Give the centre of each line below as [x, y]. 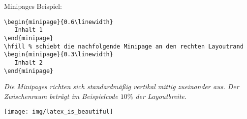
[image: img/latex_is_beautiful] [59, 112]
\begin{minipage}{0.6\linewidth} [59, 22]
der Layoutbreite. [161, 96]
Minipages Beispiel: [33, 6]
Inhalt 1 [29, 30]
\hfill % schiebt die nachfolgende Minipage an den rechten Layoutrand [124, 46]
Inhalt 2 [29, 62]
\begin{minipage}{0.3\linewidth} [59, 55]
